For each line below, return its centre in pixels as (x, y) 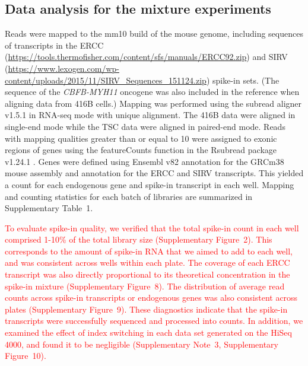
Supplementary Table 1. (49, 208)
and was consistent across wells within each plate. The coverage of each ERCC (147, 262)
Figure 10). (26, 356)
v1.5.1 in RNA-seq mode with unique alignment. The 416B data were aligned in (150, 115)
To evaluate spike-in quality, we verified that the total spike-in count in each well (152, 227)
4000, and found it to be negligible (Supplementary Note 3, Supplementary (142, 344)
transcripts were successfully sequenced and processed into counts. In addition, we (154, 321)
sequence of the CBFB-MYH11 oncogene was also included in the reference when (152, 92)
